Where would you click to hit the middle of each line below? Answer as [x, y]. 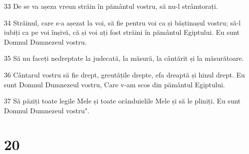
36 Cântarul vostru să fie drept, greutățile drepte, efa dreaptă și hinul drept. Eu [124, 74]
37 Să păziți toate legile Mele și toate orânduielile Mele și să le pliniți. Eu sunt [122, 101]
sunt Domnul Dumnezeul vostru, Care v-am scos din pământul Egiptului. [114, 84]
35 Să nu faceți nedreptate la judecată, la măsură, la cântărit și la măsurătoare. [124, 58]
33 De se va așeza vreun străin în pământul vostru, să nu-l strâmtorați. [111, 6]
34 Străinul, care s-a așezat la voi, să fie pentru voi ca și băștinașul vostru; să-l [123, 22]
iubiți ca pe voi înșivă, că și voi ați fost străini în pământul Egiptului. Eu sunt [122, 32]
